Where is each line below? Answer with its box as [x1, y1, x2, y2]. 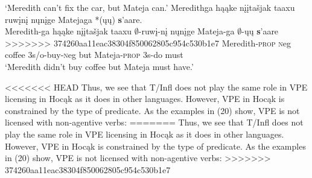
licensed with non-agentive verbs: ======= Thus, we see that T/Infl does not [5, 116, 304, 129]
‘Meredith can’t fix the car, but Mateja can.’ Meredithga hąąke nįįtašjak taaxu [5, 1, 295, 13]
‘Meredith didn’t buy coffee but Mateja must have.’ [5, 60, 194, 72]
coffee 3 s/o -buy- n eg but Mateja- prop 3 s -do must [5, 48, 183, 61]
